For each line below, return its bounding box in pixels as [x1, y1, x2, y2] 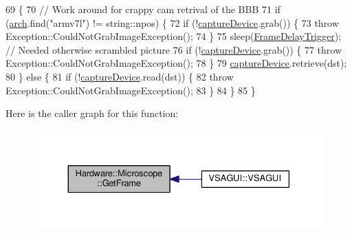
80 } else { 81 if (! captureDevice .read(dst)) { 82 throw [5, 69, 234, 83]
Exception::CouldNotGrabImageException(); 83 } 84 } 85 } [5, 83, 256, 97]
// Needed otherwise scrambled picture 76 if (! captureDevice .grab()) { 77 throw [5, 42, 342, 56]
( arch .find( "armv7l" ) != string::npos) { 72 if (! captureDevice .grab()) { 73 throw [5, 15, 339, 30]
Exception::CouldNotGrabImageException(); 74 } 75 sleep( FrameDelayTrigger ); [5, 29, 342, 43]
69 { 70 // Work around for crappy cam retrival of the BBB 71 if [5, 2, 280, 16]
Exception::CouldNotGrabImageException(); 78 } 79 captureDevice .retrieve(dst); [5, 56, 347, 70]
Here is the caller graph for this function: [5, 106, 179, 120]
